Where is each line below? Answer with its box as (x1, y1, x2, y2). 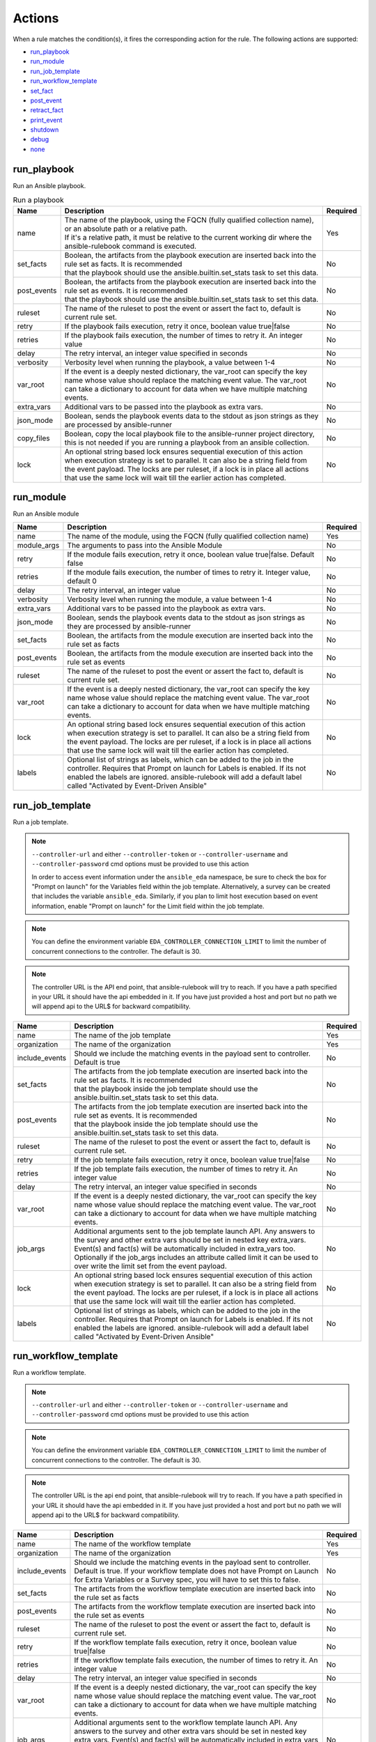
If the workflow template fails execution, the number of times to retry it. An (74, 1655, 318, 1665)
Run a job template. (13, 817, 69, 826)
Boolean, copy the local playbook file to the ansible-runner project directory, (64, 429, 315, 438)
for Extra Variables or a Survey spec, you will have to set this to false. (74, 1575, 301, 1585)
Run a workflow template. (13, 1369, 86, 1377)
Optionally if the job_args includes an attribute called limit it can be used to (74, 1252, 318, 1262)
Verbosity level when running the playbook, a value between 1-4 (64, 357, 275, 367)
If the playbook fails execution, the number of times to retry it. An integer (64, 330, 303, 340)
